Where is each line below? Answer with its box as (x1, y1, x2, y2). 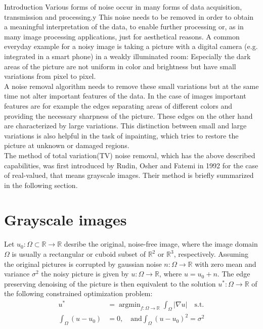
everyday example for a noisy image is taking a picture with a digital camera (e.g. (4, 41, 258, 52)
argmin (118, 301, 141, 309)
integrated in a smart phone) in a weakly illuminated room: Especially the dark (4, 51, 251, 61)
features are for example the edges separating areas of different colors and (4, 100, 232, 111)
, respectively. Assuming (173, 249, 248, 259)
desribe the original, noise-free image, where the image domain (64, 239, 258, 249)
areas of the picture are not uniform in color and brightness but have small (4, 61, 236, 71)
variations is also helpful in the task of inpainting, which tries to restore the (4, 130, 239, 140)
